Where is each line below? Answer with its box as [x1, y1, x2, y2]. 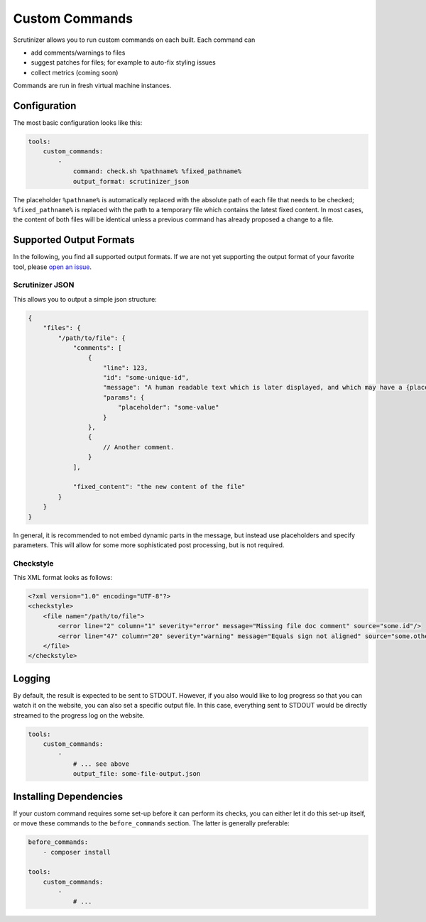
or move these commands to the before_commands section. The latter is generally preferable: [13, 819, 290, 828]
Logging [13, 672, 51, 684]
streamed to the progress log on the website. [13, 710, 145, 720]
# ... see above [72, 759, 130, 768]
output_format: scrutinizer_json [72, 177, 190, 185]
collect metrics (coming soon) [31, 68, 119, 77]
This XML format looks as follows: [13, 573, 113, 582]
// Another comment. [103, 443, 175, 451]
